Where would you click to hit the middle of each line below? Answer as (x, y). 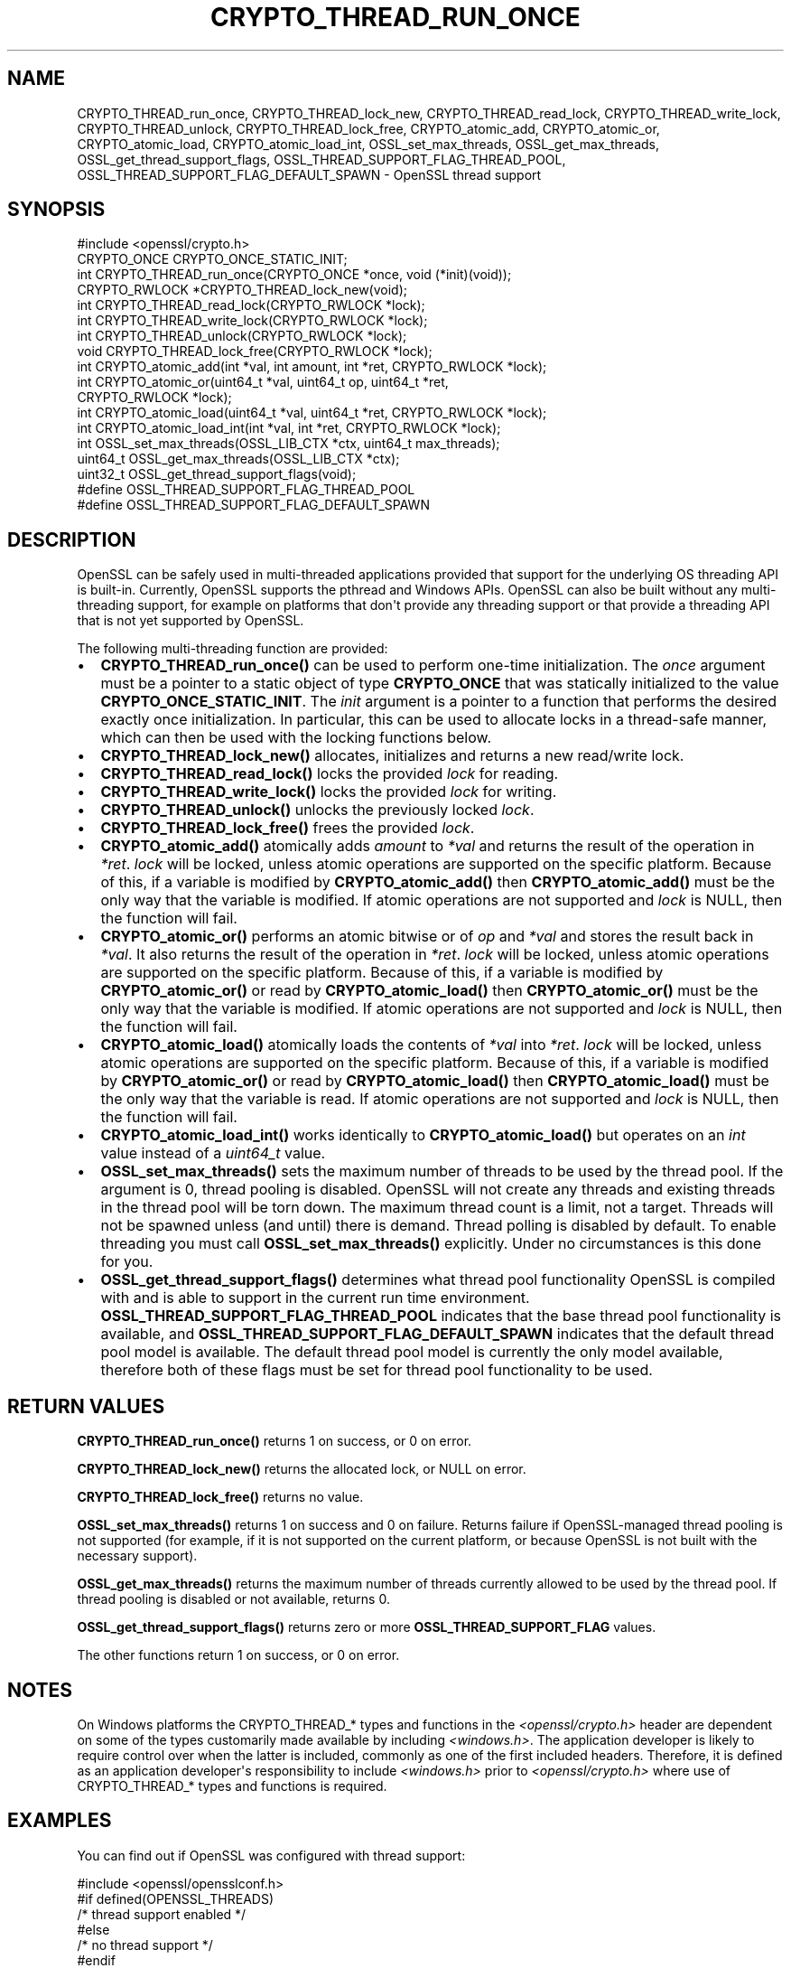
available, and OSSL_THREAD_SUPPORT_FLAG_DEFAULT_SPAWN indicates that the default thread (437, 1334)
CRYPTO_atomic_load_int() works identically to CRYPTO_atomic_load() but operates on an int (423, 1135)
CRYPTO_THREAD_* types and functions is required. (232, 1785)
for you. (127, 1262)
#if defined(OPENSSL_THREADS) (175, 1898)
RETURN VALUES (86, 1406)
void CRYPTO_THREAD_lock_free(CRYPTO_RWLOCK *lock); (255, 351)
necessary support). (137, 1556)
